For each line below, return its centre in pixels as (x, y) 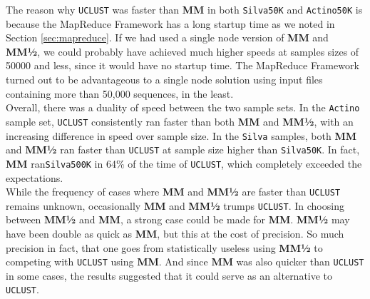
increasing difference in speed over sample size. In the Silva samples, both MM (181, 135)
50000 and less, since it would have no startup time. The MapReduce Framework (183, 65)
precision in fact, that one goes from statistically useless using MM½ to (164, 247)
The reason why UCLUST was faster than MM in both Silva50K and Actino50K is (184, 9)
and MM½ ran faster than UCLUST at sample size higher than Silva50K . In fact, (183, 149)
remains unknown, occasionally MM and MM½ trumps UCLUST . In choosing (175, 205)
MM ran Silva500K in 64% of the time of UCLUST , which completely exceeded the (184, 163)
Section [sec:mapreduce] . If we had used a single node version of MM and (167, 37)
